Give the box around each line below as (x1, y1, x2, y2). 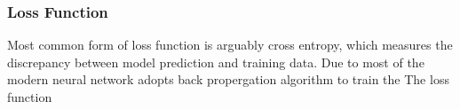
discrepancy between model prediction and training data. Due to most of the (7, 52, 424, 71)
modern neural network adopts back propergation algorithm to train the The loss (7, 70, 449, 89)
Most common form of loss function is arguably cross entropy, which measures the (7, 35, 453, 54)
